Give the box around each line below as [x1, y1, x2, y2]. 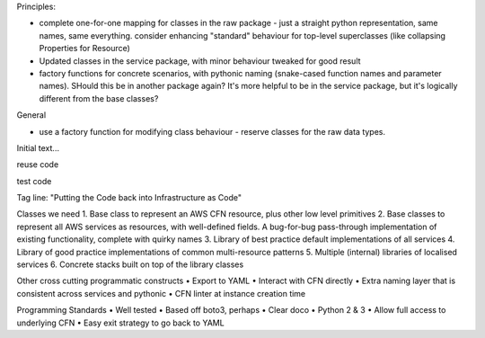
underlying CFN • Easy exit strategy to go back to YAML [16, 317, 225, 328]
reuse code [16, 159, 59, 170]
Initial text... [16, 142, 60, 153]
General [16, 110, 47, 120]
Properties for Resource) [39, 43, 130, 54]
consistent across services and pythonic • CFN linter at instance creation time [16, 288, 306, 298]
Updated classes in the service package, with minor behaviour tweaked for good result [39, 55, 361, 67]
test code [16, 175, 52, 186]
